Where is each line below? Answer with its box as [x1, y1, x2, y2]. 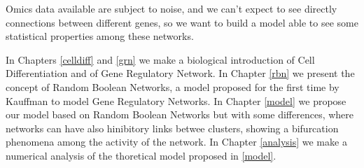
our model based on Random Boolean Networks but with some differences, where [6, 107, 354, 122]
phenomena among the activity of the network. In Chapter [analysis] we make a [6, 134, 347, 149]
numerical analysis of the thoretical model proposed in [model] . [6, 148, 276, 162]
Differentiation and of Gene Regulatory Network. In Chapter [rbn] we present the [6, 66, 355, 80]
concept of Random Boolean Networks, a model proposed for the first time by [6, 79, 339, 94]
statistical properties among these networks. [6, 29, 194, 43]
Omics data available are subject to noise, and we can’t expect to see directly [6, 1, 337, 15]
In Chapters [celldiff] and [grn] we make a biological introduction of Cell [6, 52, 315, 66]
